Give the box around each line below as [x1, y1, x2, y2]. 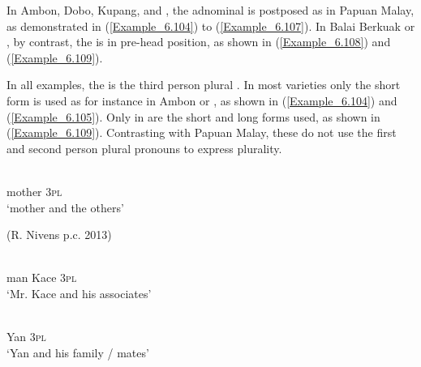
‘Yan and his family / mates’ [6, 344, 149, 361]
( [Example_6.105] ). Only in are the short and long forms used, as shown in [6, 108, 380, 125]
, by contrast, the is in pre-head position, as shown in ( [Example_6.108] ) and [6, 33, 391, 50]
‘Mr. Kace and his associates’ [6, 284, 152, 301]
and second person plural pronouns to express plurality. [6, 139, 282, 156]
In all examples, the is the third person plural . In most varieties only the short [6, 76, 401, 93]
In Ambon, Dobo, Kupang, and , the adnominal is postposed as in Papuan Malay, [6, 2, 415, 18]
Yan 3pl [6, 328, 46, 345]
